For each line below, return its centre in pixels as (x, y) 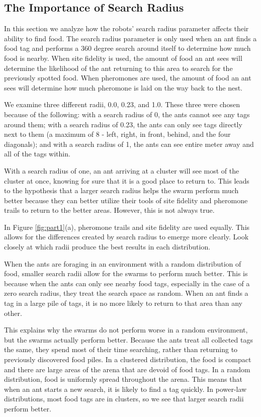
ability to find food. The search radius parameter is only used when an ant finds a (130, 38)
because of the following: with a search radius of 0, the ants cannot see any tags (127, 114)
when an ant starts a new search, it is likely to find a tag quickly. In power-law (125, 389)
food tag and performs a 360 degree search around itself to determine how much (127, 48)
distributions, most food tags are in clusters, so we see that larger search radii (124, 399)
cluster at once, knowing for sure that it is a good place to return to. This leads (127, 180)
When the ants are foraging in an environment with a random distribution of (123, 263)
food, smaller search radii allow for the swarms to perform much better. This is (126, 273)
